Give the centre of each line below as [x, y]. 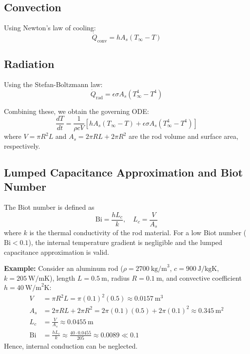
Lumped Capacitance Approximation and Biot [124, 172]
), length [63, 277]
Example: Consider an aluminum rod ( [64, 268]
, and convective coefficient [202, 277]
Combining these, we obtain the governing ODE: [77, 111]
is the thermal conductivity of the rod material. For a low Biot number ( [138, 232]
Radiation [29, 64]
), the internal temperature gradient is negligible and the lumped [125, 242]
